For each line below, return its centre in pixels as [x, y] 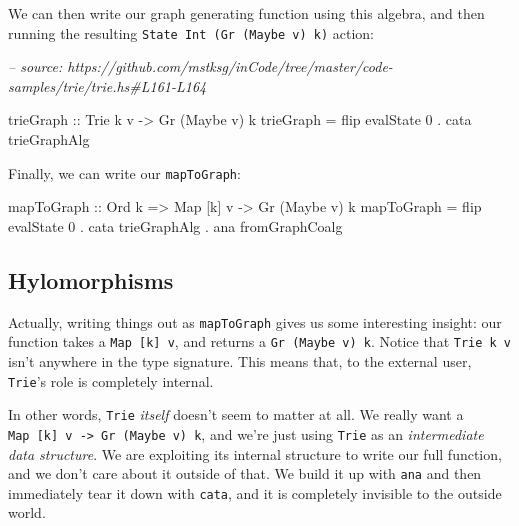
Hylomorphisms [91, 279]
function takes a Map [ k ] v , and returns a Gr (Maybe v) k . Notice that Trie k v [260, 341]
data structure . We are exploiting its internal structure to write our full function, [255, 453]
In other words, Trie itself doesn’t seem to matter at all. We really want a [236, 414]
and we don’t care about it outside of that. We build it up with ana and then [245, 473]
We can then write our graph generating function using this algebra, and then [246, 13]
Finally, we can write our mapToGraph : [124, 172]
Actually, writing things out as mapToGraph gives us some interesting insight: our [255, 321]
